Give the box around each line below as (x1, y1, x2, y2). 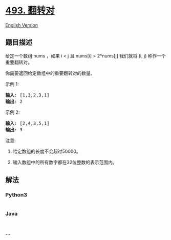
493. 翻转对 (5, 5, 55, 16)
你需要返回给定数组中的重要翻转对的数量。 (5, 70, 95, 76)
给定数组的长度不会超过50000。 (12, 148, 81, 154)
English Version (5, 22, 38, 28)
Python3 (5, 191, 27, 198)
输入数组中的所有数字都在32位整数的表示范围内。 (12, 159, 117, 165)
